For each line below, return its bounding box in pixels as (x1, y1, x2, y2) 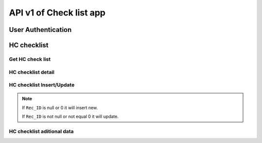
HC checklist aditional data (9, 128, 74, 135)
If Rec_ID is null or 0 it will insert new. (22, 104, 98, 111)
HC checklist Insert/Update (9, 82, 75, 88)
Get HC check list (9, 56, 51, 62)
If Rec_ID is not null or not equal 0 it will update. (22, 114, 119, 119)
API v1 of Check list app (9, 7, 106, 18)
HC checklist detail (9, 69, 55, 75)
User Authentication (9, 26, 72, 34)
